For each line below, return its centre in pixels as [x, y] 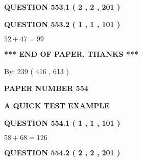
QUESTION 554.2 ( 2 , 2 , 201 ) [62, 153]
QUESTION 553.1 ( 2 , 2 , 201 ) [62, 7]
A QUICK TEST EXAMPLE [57, 105]
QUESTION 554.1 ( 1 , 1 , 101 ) [62, 122]
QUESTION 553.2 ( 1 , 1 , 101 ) [62, 24]
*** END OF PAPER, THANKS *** [71, 54]
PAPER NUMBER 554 [46, 88]
